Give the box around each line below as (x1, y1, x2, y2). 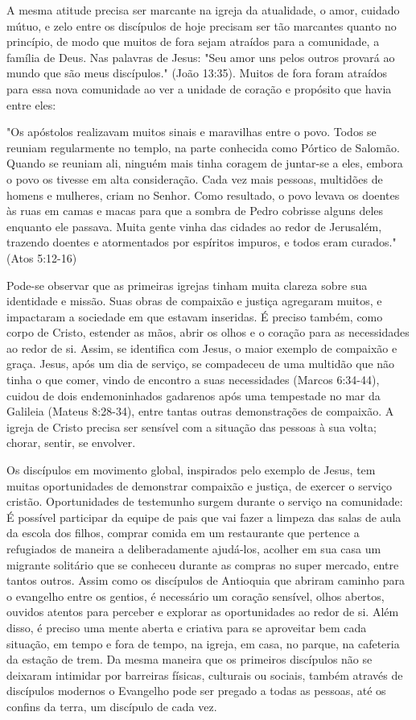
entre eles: (6, 96, 56, 113)
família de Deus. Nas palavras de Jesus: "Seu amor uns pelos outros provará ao (6, 48, 395, 65)
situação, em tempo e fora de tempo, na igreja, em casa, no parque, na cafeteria (6, 635, 400, 652)
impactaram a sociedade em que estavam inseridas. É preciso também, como (6, 308, 383, 325)
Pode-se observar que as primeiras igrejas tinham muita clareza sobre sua (6, 276, 368, 293)
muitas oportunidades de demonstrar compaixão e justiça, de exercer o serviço (6, 477, 392, 494)
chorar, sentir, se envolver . (6, 434, 136, 451)
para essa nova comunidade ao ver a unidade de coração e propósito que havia (6, 80, 392, 97)
